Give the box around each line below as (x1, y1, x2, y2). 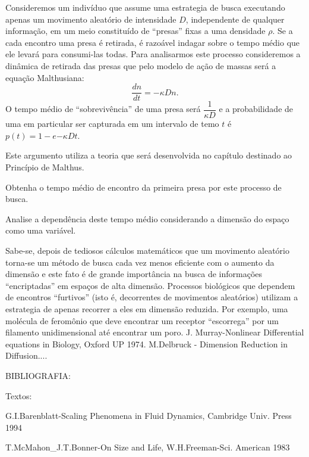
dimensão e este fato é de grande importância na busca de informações (5, 268, 263, 280)
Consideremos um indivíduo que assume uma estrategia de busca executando (5, 1, 285, 13)
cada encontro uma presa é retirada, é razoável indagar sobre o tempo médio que (5, 36, 300, 48)
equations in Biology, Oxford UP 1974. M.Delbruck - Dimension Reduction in (5, 337, 288, 350)
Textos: (5, 389, 32, 402)
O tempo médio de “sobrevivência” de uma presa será (5, 102, 201, 115)
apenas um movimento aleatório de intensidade (5, 13, 176, 25)
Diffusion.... (5, 349, 48, 362)
